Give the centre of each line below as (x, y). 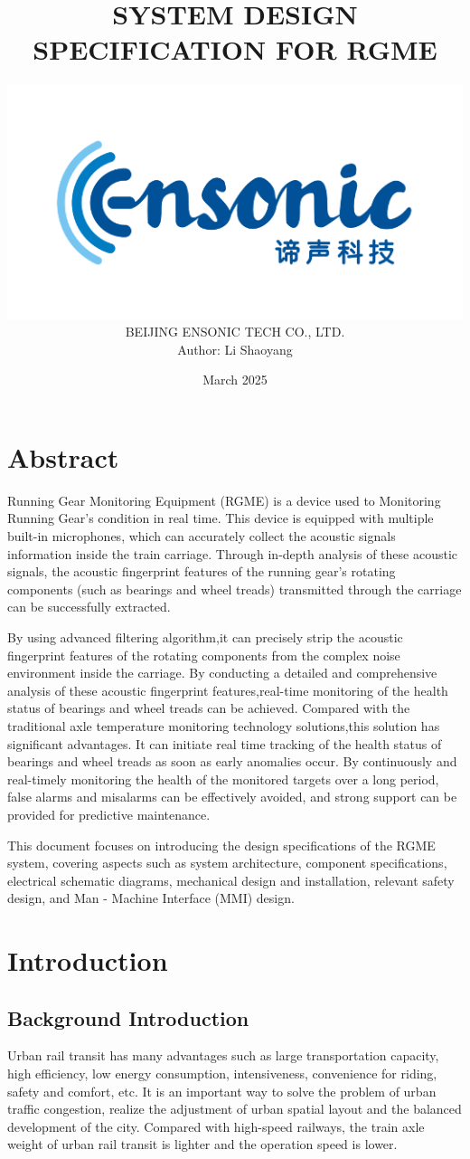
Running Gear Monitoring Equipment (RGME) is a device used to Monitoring (224, 500)
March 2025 (235, 380)
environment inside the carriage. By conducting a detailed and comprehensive (222, 673)
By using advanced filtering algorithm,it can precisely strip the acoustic (205, 636)
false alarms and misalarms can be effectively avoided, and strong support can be (232, 797)
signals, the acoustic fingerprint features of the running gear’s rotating (202, 571)
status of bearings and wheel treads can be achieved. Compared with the (209, 708)
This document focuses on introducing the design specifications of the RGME (221, 845)
